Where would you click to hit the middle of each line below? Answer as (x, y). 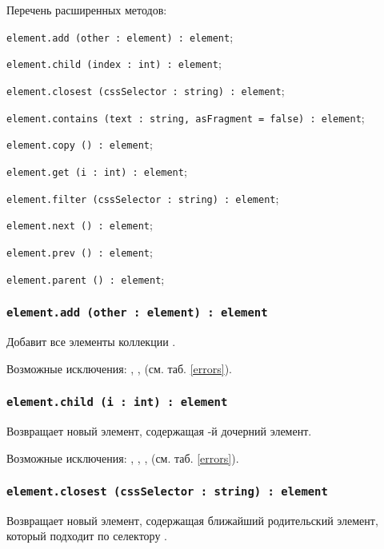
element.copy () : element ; (80, 144)
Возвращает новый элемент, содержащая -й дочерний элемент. (159, 430)
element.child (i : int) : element (117, 402)
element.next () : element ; (80, 225)
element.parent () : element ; (86, 278)
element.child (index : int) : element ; (114, 64)
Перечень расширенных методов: (87, 10)
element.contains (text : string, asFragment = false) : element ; (186, 117)
